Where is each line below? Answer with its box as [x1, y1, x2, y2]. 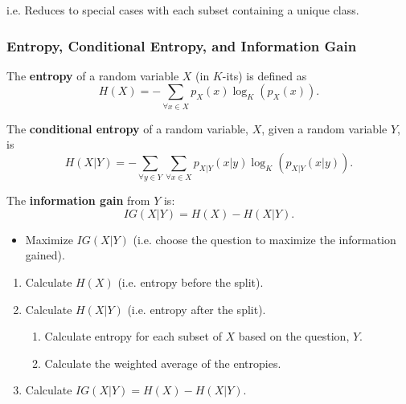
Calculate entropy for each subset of [44, 328, 222, 345]
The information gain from [6, 192, 150, 209]
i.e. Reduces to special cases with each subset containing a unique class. [6, 2, 359, 18]
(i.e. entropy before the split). [117, 274, 264, 291]
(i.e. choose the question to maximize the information [133, 231, 396, 247]
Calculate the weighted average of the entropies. [44, 354, 281, 371]
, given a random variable [261, 120, 388, 137]
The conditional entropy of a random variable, [6, 120, 248, 137]
